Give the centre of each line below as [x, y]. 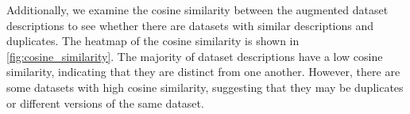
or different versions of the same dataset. [105, 103]
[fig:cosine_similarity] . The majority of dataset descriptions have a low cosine [195, 56]
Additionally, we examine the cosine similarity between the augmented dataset [197, 9]
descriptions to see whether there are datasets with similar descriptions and [190, 25]
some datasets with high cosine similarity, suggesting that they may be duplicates [205, 87]
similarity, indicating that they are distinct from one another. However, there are [203, 72]
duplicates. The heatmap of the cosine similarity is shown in [153, 41]
